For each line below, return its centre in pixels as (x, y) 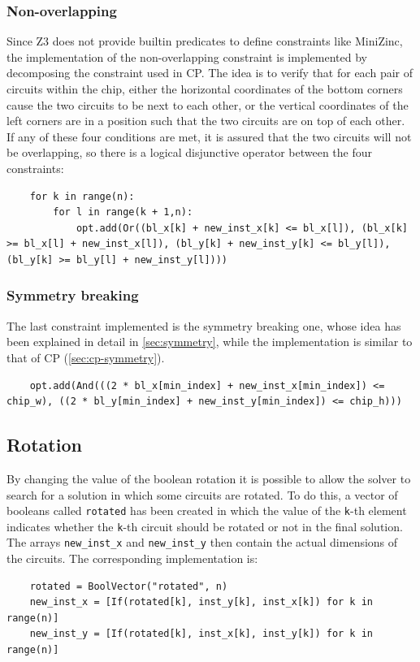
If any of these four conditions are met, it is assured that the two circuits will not (209, 136)
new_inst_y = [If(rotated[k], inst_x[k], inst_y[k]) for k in (201, 634)
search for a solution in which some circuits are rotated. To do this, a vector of (202, 494)
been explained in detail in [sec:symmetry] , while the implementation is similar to (210, 342)
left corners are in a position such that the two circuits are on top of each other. (206, 121)
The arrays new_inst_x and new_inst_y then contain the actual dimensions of (202, 542)
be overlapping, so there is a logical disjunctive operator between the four (189, 152)
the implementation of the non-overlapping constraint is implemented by (187, 56)
